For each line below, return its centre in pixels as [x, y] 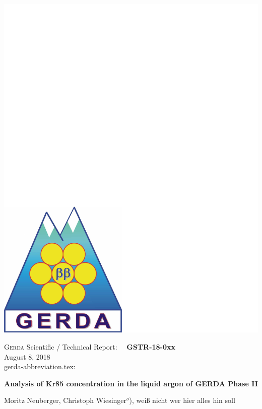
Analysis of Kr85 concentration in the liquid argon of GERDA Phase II [131, 383]
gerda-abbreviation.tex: [40, 366]
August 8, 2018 [27, 356]
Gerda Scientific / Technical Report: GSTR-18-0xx [90, 347]
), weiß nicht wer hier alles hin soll [182, 400]
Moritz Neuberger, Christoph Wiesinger [65, 400]
